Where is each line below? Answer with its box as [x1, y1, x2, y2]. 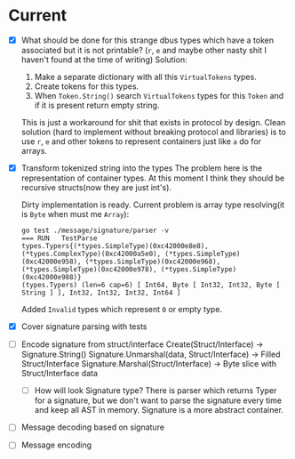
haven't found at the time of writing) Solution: [20, 54, 187, 65]
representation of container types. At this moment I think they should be [20, 173, 285, 183]
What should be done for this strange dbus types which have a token [20, 35, 275, 45]
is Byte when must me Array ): [20, 209, 130, 220]
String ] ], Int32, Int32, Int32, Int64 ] [20, 288, 181, 298]
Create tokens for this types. [34, 81, 140, 92]
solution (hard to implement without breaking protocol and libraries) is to [20, 126, 286, 137]
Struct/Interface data [20, 368, 99, 379]
